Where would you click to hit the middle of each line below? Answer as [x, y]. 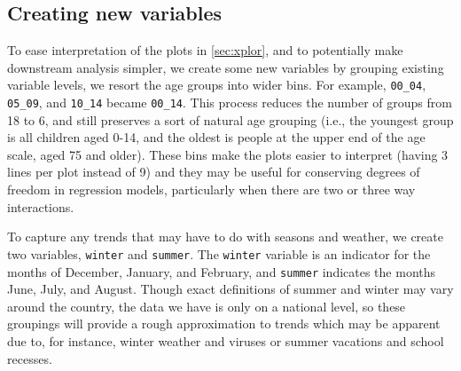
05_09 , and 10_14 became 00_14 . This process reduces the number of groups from [230, 103]
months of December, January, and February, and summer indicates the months [222, 271]
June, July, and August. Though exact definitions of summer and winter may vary [230, 289]
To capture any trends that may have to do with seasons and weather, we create [225, 237]
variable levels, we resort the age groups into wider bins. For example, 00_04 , [217, 85]
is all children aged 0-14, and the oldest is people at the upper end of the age [216, 137]
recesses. [30, 358]
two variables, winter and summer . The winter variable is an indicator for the [219, 253]
